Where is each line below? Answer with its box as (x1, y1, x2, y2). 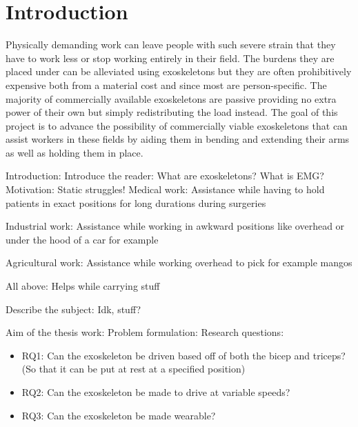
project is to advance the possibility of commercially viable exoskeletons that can (6, 118, 348, 132)
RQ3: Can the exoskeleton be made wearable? (21, 408, 216, 422)
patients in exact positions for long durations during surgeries (6, 195, 266, 210)
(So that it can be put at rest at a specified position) (21, 361, 246, 376)
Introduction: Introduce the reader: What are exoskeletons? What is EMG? (6, 168, 324, 183)
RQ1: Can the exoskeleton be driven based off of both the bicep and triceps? (21, 348, 346, 362)
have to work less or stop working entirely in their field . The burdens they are (6, 50, 335, 65)
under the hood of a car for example (6, 232, 159, 246)
